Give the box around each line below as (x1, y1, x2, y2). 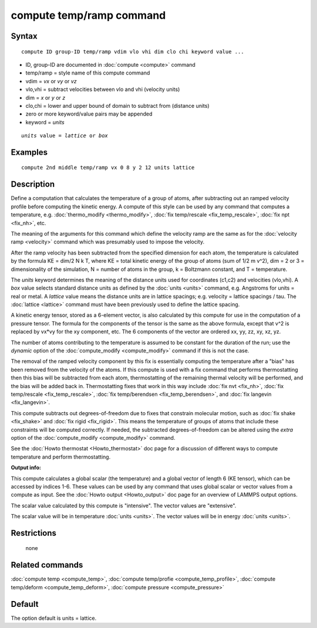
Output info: (11, 464, 41, 471)
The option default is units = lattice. (11, 615, 97, 622)
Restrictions (11, 528, 57, 538)
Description (11, 179, 55, 189)
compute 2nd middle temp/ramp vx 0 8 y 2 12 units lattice (21, 164, 195, 171)
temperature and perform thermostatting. (11, 453, 111, 460)
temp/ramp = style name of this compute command (25, 69, 150, 76)
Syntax (11, 31, 38, 41)
